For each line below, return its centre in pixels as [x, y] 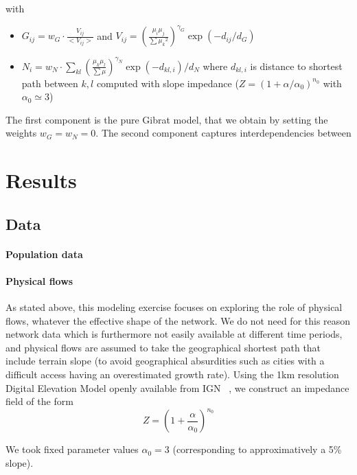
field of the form [39, 401]
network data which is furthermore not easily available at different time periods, [174, 334]
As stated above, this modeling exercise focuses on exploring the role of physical [174, 307]
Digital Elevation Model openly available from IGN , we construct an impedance [177, 387]
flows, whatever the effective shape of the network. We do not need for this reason [178, 320]
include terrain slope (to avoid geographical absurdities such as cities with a [165, 361]
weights [21, 133]
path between [50, 83]
